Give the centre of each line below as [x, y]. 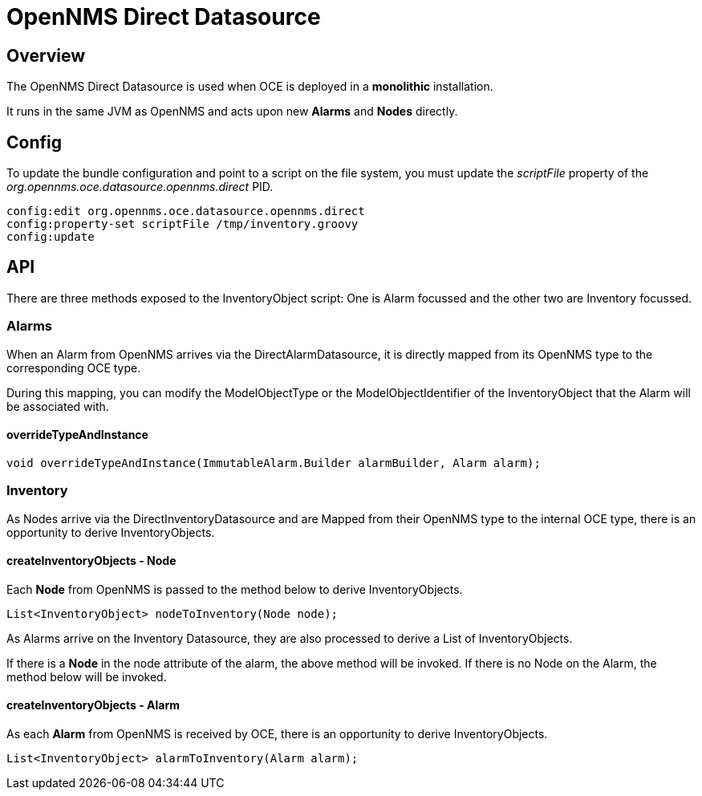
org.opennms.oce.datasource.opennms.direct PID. [140, 187]
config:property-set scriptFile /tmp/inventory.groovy [183, 224]
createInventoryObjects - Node [91, 561]
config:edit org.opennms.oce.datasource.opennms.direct [186, 211]
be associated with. [58, 406]
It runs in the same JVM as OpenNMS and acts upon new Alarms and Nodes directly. [232, 112]
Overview [46, 55]
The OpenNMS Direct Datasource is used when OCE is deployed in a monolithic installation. [250, 87]
